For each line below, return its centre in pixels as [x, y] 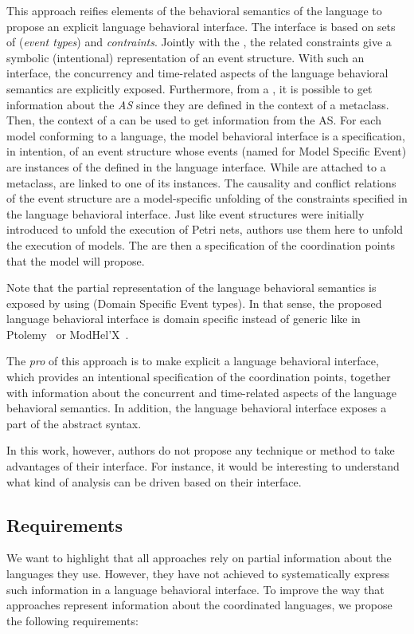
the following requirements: [72, 620]
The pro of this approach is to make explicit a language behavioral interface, [193, 361]
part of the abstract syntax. [74, 423]
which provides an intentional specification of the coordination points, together [199, 377]
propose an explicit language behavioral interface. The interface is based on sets [201, 26]
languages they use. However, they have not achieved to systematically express [198, 574]
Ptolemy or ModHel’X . [68, 334]
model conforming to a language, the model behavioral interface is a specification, [206, 135]
